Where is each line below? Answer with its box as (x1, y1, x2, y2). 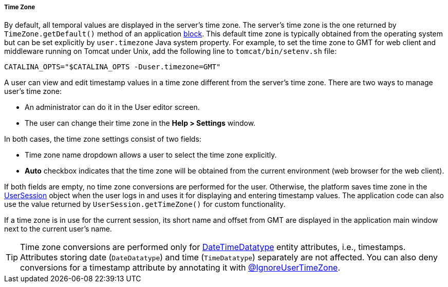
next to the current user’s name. (4, 224, 112, 234)
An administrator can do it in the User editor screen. (25, 103, 200, 112)
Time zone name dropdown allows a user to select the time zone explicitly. (25, 150, 277, 160)
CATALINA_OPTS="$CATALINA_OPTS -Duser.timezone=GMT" (4, 63, 221, 71)
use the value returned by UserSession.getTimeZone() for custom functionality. (4, 200, 286, 209)
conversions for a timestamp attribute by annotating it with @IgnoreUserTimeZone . (20, 262, 341, 273)
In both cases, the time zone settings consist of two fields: (4, 135, 201, 144)
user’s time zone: (4, 87, 62, 96)
